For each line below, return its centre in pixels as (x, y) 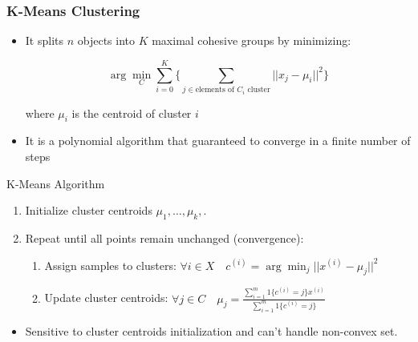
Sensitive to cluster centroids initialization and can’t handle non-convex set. (211, 330)
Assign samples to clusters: (110, 265)
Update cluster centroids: (106, 298)
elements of (215, 89)
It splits (45, 40)
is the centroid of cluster (132, 113)
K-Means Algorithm (56, 183)
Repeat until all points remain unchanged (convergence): (164, 237)
